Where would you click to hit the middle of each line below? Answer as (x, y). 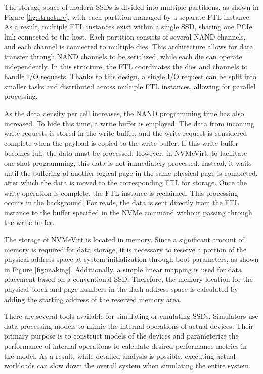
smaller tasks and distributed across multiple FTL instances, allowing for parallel (130, 86)
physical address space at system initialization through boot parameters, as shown (131, 259)
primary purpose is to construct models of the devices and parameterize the (121, 336)
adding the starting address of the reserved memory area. (93, 299)
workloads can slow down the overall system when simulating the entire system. (127, 366)
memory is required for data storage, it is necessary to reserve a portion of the (125, 249)
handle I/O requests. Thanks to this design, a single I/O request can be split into (130, 76)
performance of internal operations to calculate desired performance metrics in (126, 346)
